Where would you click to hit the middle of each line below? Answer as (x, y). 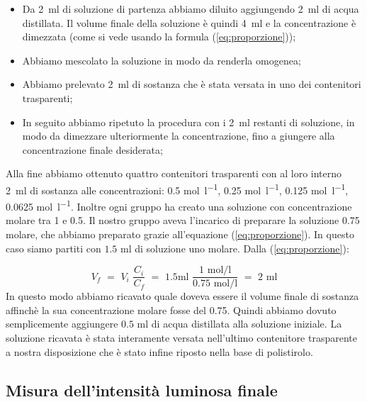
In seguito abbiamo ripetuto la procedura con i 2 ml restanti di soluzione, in (188, 122)
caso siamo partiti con (53, 248)
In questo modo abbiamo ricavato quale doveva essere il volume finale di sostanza (182, 296)
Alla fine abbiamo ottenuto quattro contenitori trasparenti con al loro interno (174, 173)
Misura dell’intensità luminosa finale (142, 390)
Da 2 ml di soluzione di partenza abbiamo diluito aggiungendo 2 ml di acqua (191, 9)
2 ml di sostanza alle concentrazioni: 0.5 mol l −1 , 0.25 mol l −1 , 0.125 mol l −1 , (177, 189)
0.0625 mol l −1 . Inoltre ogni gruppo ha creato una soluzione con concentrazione (179, 205)
